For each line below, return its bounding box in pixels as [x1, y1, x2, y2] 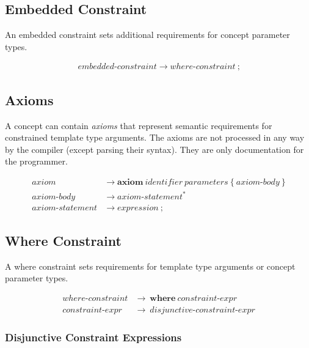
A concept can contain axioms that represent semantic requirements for [5, 119, 272, 131]
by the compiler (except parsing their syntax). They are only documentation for [5, 143, 304, 155]
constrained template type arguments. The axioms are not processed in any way [5, 131, 305, 144]
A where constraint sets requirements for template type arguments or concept [5, 259, 296, 272]
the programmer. [5, 155, 68, 168]
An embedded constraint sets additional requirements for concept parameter [5, 28, 290, 41]
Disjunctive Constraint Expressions [5, 329, 182, 344]
